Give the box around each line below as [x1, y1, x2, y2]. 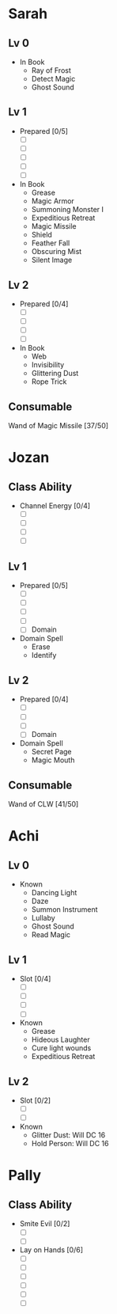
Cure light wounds [31, 1043, 92, 1053]
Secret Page [31, 747, 73, 757]
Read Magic [31, 930, 71, 940]
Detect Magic [31, 74, 76, 83]
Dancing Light [31, 888, 77, 898]
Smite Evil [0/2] [19, 1219, 70, 1229]
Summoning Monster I [31, 205, 104, 215]
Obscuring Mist [31, 247, 82, 256]
